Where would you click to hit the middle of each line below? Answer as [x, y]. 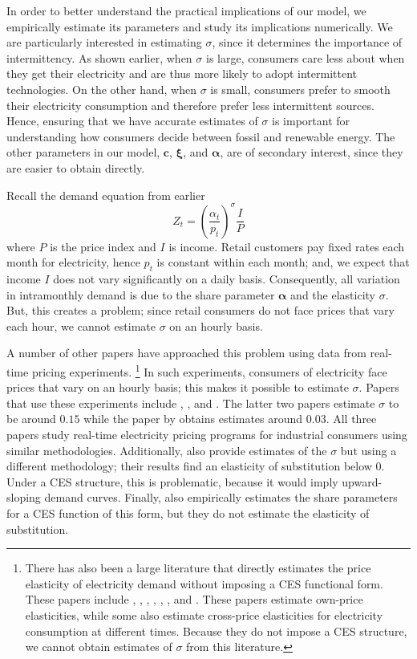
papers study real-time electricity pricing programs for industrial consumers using [207, 435]
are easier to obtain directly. [76, 167]
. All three [351, 419]
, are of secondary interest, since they [312, 152]
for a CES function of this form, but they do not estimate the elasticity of [188, 513]
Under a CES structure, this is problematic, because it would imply [172, 481]
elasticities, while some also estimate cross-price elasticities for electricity [204, 614]
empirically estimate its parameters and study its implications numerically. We [200, 26]
